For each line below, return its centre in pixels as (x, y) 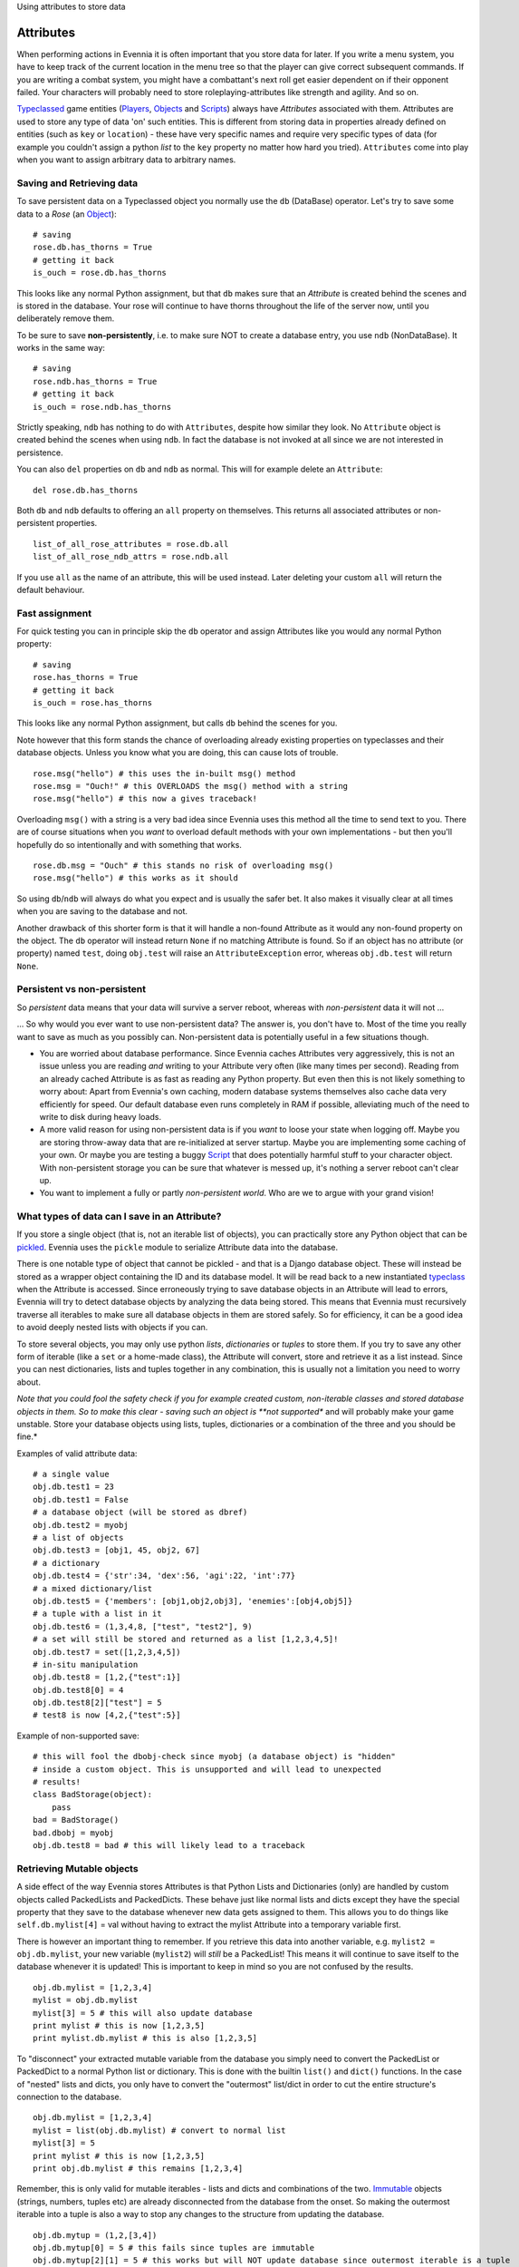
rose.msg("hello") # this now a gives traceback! (145, 799)
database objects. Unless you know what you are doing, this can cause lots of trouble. (178, 753)
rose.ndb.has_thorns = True (95, 381)
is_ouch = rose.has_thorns (93, 703)
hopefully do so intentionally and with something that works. (129, 844)
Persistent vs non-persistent (82, 989)
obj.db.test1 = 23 (74, 1487)
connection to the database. (69, 2097)
